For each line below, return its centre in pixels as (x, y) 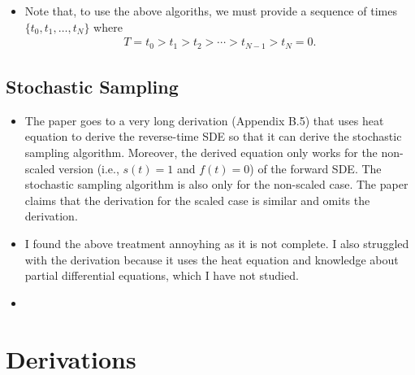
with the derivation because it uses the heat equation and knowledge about (212, 259)
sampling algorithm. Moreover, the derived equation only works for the (201, 153)
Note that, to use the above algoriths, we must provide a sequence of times (211, 11)
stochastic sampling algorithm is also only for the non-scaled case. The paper (216, 184)
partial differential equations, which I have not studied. (162, 275)
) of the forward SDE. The (316, 168)
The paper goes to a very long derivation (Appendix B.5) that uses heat (204, 120)
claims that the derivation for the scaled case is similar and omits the (197, 200)
